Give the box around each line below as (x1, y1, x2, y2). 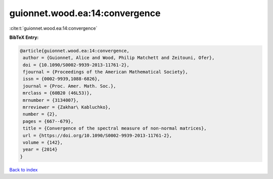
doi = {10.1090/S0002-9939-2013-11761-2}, (23, 62, 130, 68)
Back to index (9, 166, 38, 172)
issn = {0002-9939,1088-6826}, (23, 76, 101, 82)
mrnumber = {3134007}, (23, 97, 79, 103)
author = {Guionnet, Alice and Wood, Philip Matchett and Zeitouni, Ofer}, (23, 55, 215, 61)
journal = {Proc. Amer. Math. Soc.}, (23, 83, 116, 89)
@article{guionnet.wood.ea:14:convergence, (20, 48, 130, 53)
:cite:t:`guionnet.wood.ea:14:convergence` (9, 25, 98, 31)
